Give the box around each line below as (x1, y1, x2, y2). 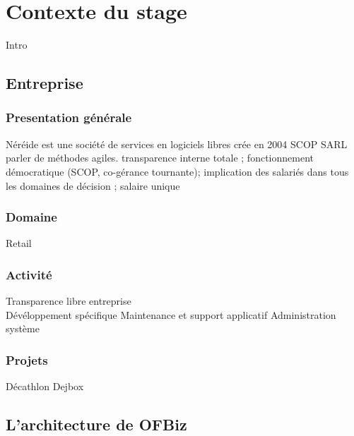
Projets (6, 351, 48, 368)
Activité (6, 265, 52, 283)
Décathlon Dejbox (6, 379, 84, 394)
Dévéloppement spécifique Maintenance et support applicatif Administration (6, 307, 336, 322)
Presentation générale (6, 109, 132, 126)
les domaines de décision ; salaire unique (6, 178, 180, 193)
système (6, 321, 40, 336)
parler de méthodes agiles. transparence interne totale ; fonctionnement (6, 150, 314, 165)
